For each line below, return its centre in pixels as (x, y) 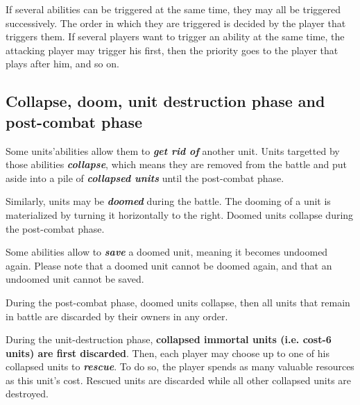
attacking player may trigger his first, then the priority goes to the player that (172, 50)
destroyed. (27, 394)
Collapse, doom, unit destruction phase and (165, 101)
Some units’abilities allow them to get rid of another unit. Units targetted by (173, 150)
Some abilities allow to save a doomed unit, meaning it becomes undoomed (167, 252)
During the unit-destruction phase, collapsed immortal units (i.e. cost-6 (169, 339)
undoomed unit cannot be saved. (75, 279)
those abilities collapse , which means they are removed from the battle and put (176, 164)
